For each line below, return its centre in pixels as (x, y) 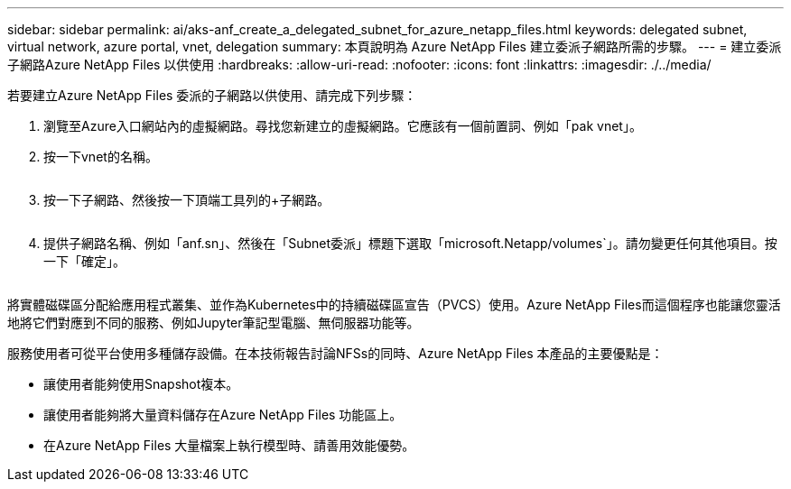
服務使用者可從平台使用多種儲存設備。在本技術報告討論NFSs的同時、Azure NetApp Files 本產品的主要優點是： (335, 353)
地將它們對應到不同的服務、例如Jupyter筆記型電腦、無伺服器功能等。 (214, 323)
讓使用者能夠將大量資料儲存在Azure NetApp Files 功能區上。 (223, 415)
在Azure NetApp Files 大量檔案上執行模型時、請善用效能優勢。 (229, 445)
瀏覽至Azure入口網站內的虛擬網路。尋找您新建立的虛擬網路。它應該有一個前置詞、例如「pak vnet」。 (343, 126)
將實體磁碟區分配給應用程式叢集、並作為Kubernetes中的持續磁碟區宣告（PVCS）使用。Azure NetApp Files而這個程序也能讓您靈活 (394, 304)
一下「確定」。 (84, 261)
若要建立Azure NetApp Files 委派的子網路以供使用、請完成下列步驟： (212, 95)
